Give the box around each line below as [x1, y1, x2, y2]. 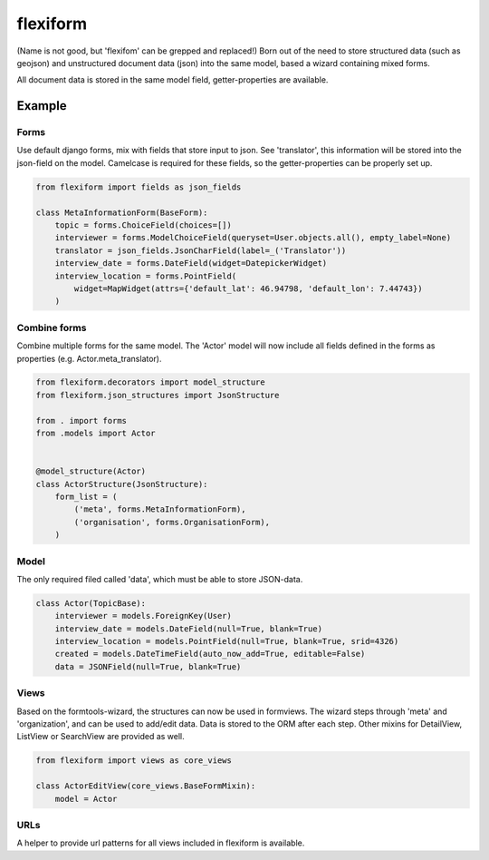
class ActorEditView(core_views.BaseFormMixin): [35, 781, 256, 791]
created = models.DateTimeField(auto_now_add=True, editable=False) [54, 649, 366, 660]
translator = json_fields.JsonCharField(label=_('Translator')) [54, 245, 347, 256]
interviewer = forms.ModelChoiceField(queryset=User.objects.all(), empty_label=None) [54, 232, 452, 243]
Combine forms [16, 321, 87, 334]
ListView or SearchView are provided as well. [16, 731, 185, 742]
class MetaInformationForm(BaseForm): [35, 207, 208, 218]
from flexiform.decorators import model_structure [35, 377, 266, 387]
